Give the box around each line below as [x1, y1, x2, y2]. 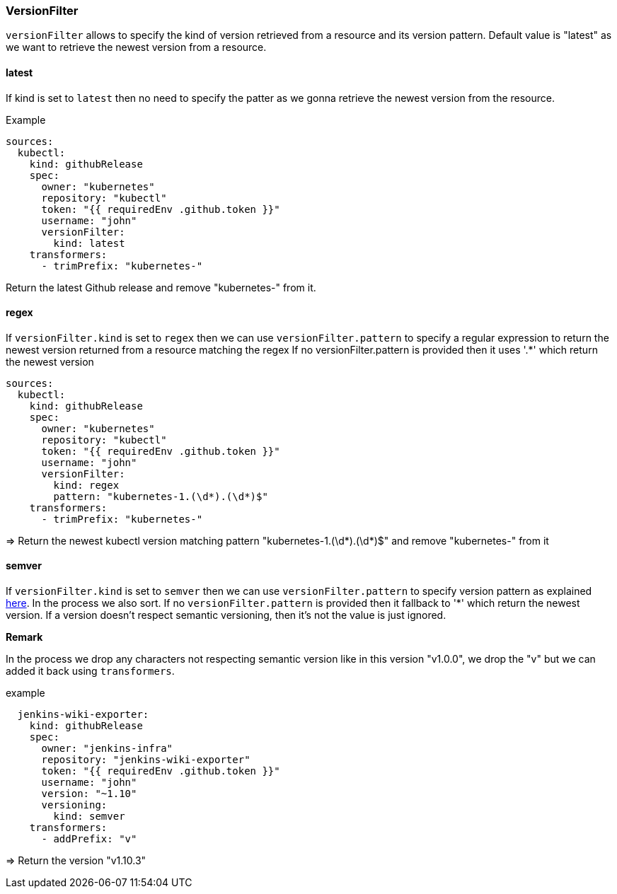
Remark [6, 631, 43, 644]
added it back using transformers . [6, 665, 175, 678]
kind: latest [53, 237, 125, 249]
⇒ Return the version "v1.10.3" [6, 854, 146, 867]
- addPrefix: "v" [41, 833, 137, 845]
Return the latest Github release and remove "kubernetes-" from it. [6, 281, 316, 294]
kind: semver [53, 811, 125, 823]
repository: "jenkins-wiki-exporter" [41, 754, 250, 766]
